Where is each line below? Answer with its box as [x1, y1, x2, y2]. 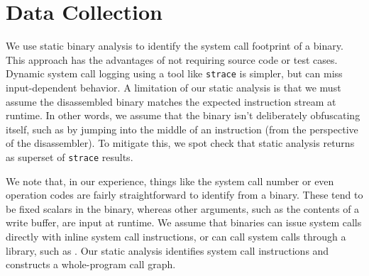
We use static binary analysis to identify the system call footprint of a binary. [6, 38, 343, 53]
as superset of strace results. [6, 149, 133, 164]
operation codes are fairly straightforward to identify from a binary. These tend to [6, 187, 363, 202]
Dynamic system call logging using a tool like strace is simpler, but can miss [6, 66, 343, 81]
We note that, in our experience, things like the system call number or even [6, 173, 334, 188]
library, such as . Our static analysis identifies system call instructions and [6, 243, 329, 258]
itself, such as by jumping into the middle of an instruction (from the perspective [6, 121, 358, 136]
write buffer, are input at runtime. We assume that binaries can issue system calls [6, 215, 362, 230]
